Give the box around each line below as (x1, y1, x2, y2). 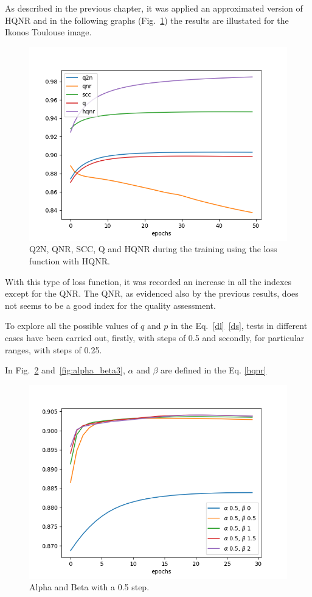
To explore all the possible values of (5, 319, 138, 332)
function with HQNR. (29, 254, 110, 267)
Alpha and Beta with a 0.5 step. (29, 581, 150, 593)
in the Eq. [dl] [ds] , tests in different (170, 319, 308, 332)
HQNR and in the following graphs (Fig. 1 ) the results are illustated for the (5, 13, 289, 26)
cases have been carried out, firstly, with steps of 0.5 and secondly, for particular (5, 331, 305, 344)
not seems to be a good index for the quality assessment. (5, 298, 216, 311)
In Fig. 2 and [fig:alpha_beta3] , (5, 364, 125, 376)
